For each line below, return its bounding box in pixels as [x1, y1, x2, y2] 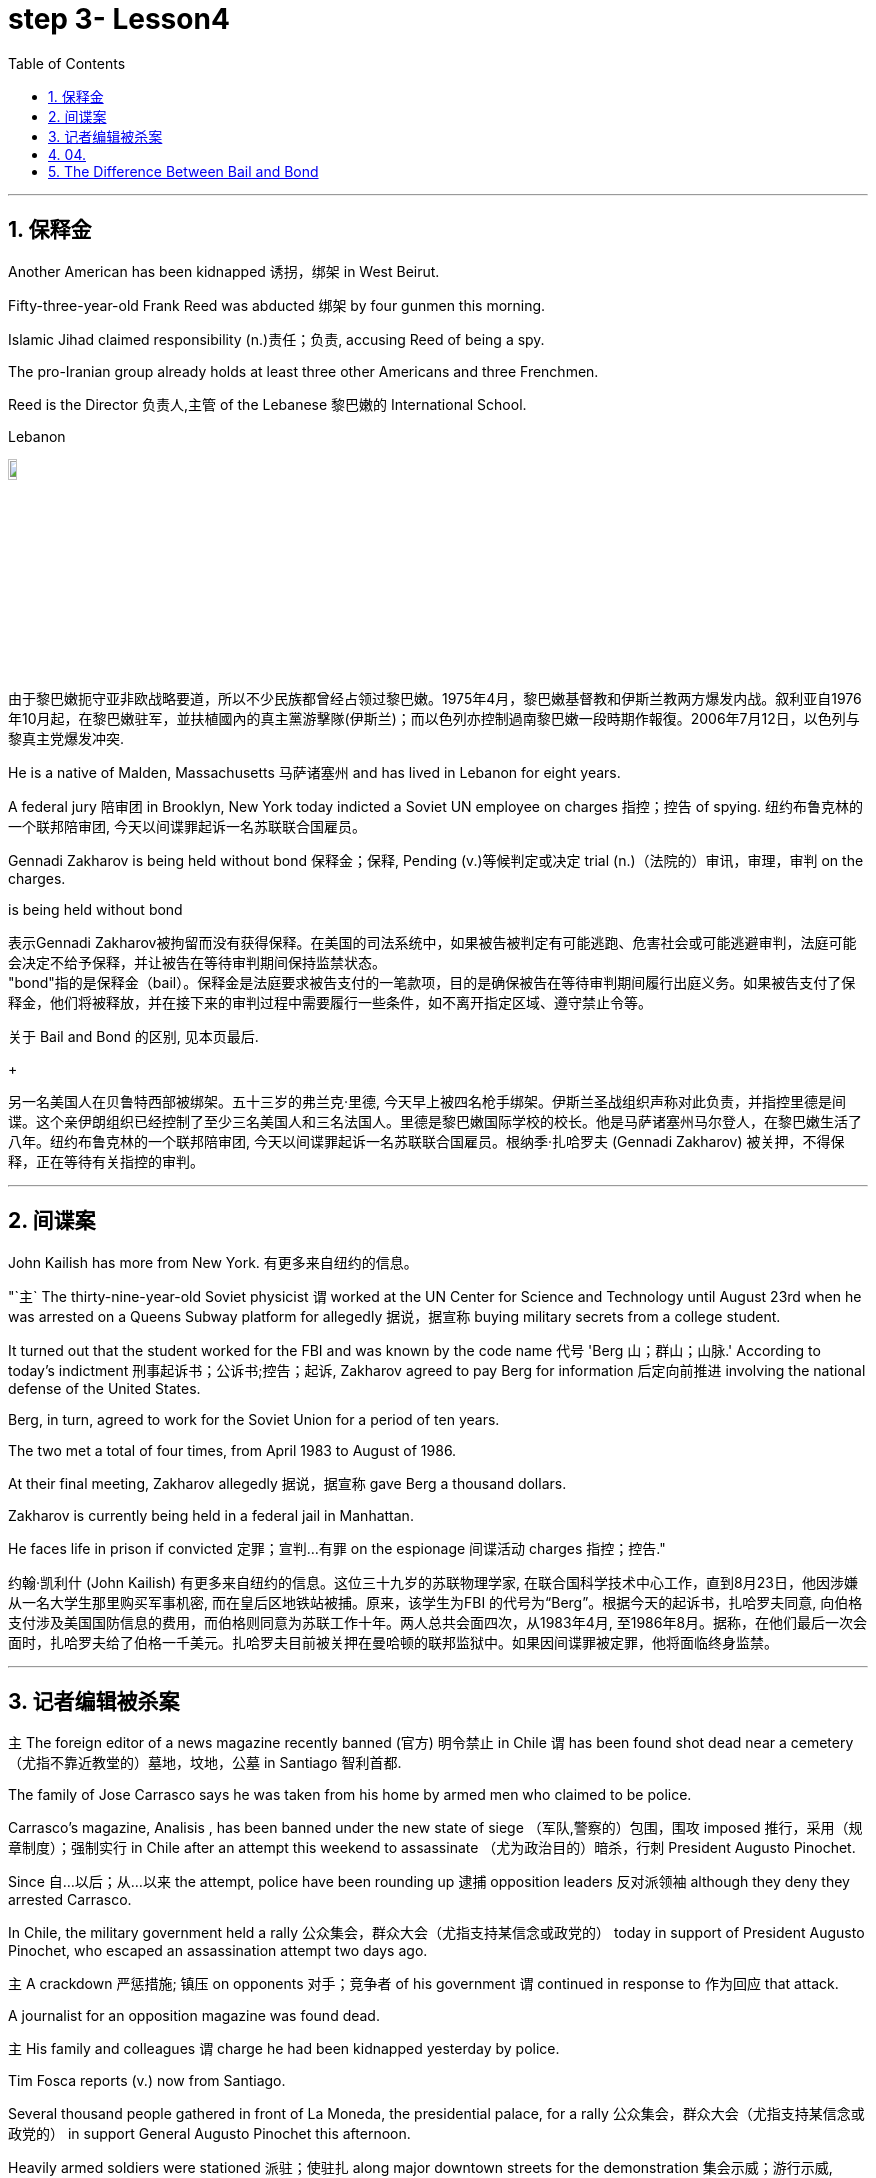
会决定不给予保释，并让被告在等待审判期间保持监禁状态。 [8, 953, 386, 971]
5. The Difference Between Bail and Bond [48, 162, 319, 180]
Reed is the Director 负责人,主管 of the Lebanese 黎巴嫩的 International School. [8, 395, 527, 413]
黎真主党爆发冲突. [8, 729, 125, 747]
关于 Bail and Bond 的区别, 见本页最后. [8, 1027, 259, 1045]
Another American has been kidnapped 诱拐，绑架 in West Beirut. [8, 262, 440, 280]
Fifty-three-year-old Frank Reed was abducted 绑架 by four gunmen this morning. [8, 296, 546, 314]
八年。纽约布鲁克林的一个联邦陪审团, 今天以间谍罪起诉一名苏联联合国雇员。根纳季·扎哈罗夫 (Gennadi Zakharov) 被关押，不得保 [8, 1132, 845, 1150]
